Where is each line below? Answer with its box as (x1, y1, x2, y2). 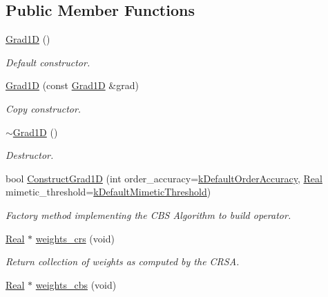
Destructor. (6, 148, 54, 162)
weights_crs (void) (35, 231, 115, 245)
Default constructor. (6, 55, 90, 69)
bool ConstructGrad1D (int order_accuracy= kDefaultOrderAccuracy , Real (6, 171, 322, 185)
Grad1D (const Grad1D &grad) (6, 78, 139, 93)
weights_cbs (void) (35, 277, 117, 291)
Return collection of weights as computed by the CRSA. (6, 254, 240, 269)
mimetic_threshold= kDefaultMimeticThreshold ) (6, 184, 211, 199)
